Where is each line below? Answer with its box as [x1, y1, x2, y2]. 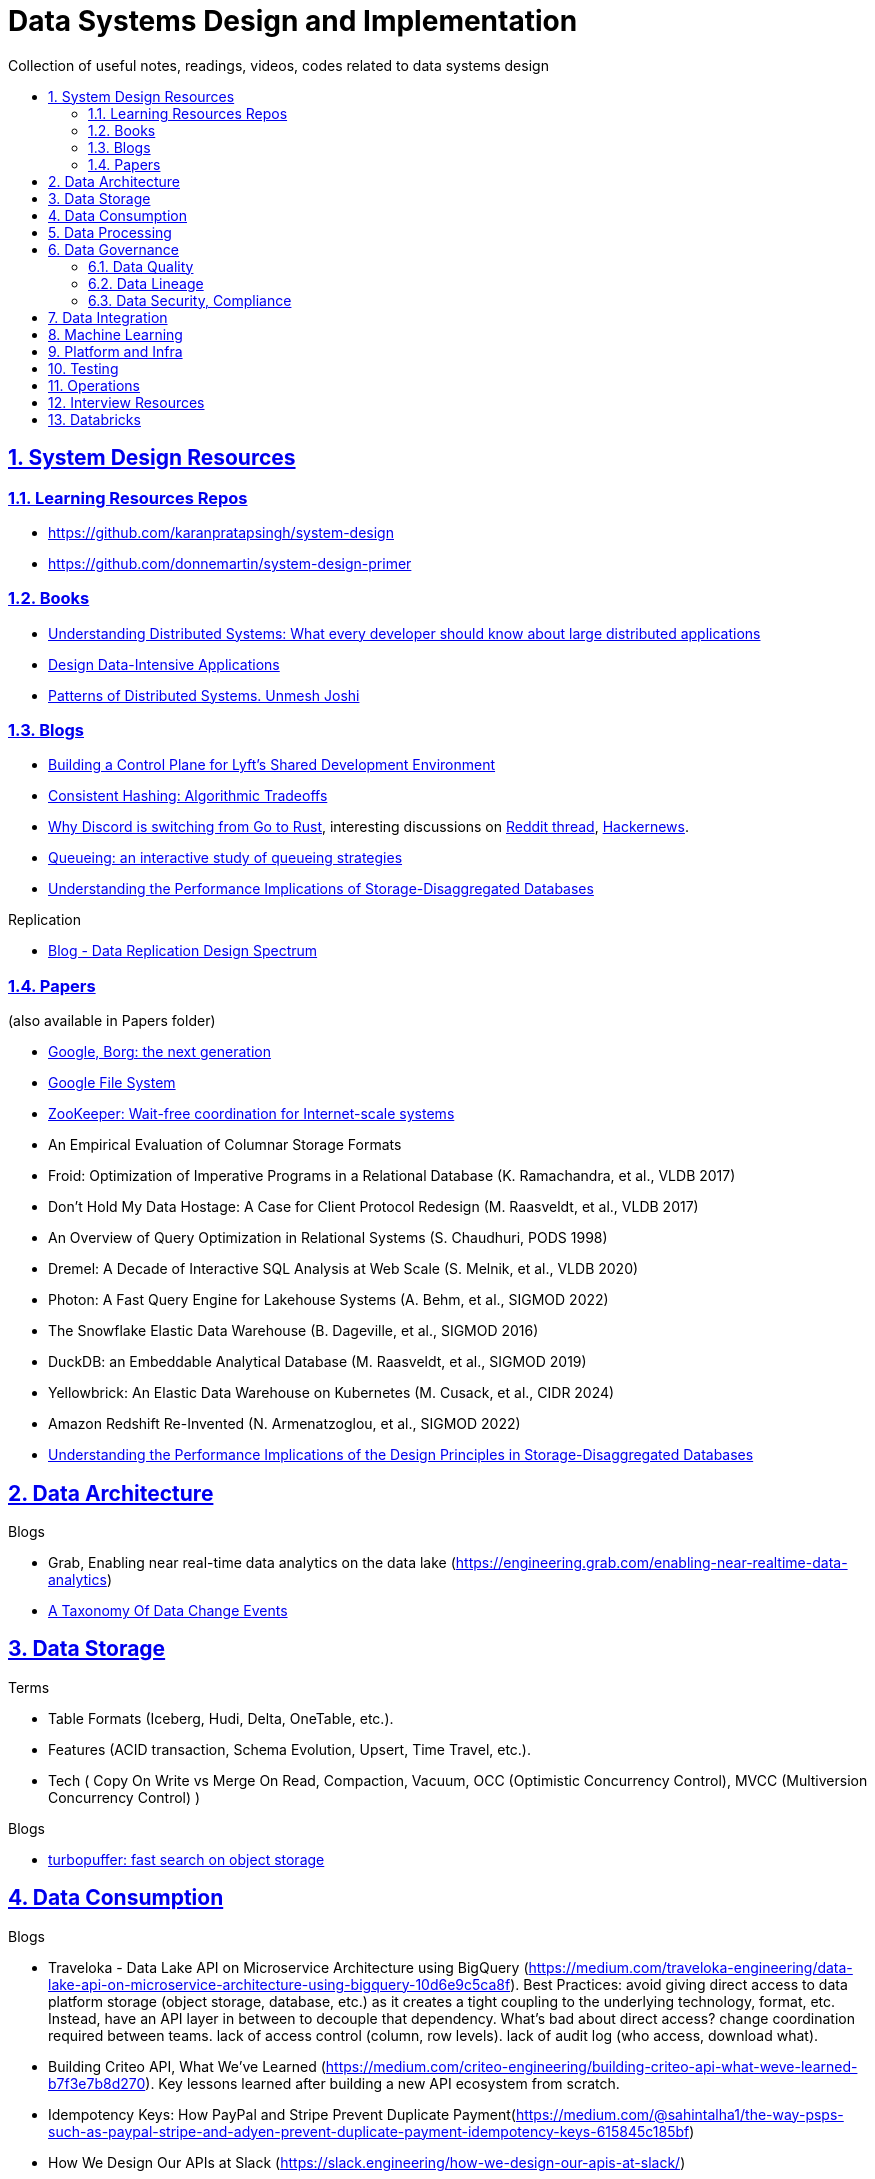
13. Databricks [48, 410, 141, 428]
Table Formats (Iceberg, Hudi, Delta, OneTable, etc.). [48, 1709, 394, 1727]
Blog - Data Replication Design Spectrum [48, 942, 318, 960]
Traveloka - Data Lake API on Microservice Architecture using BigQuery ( [48, 1958, 529, 1976]
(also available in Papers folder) [8, 1012, 216, 1030]
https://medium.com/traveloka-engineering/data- [528, 1958, 853, 1976]
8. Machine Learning [48, 325, 183, 343]
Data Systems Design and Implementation [8, 4, 578, 38]
